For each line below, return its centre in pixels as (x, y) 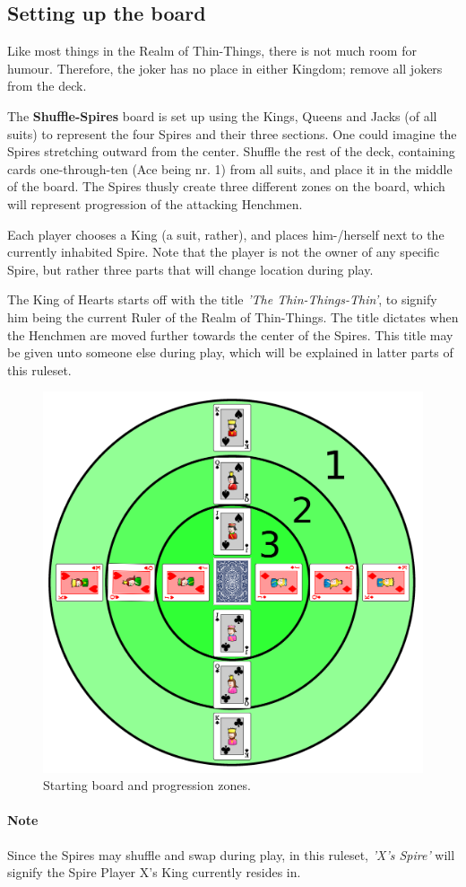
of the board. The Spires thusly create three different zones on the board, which (226, 186)
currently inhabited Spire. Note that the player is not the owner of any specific (224, 252)
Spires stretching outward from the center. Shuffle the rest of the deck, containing (231, 151)
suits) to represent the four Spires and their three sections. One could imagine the (232, 133)
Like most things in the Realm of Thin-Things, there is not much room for (212, 51)
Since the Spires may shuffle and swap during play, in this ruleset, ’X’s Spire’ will (231, 854)
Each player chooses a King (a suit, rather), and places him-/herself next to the (226, 234)
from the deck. (47, 86)
